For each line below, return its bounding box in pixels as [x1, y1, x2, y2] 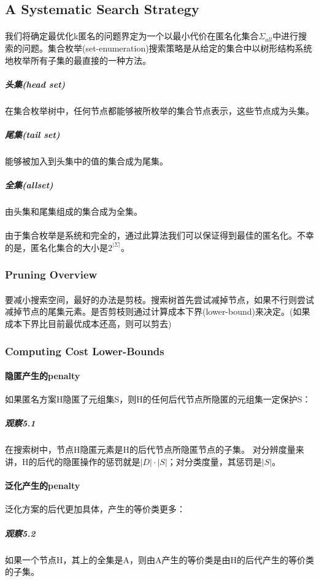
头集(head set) [5, 77, 66, 90]
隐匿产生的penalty [5, 369, 80, 382]
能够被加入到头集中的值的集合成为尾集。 [5, 154, 168, 167]
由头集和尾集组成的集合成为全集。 [5, 205, 142, 218]
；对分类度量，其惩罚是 [167, 455, 262, 468]
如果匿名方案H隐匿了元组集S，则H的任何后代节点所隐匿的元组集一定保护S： [5, 393, 311, 406]
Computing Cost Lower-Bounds [5, 343, 164, 358]
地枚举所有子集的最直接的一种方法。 [5, 53, 151, 66]
